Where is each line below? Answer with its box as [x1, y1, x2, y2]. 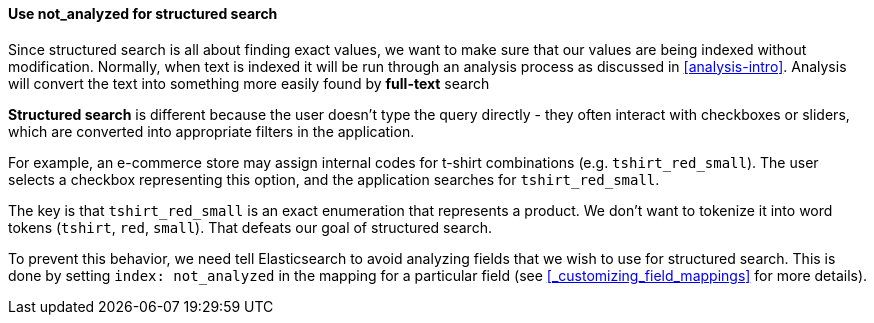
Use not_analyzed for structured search [8, 5, 278, 22]
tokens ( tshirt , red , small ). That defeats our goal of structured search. [8, 218, 492, 236]
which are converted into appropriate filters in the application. [8, 122, 415, 140]
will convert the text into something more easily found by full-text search [8, 74, 490, 92]
